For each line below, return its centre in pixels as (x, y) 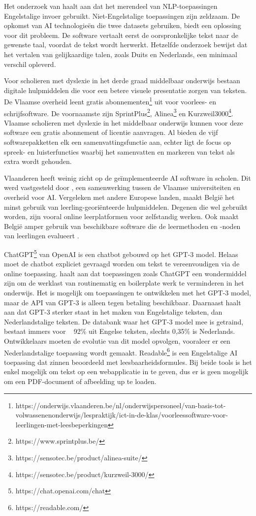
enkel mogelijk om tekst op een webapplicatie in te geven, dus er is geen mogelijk (126, 371)
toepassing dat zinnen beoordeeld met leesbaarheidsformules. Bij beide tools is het (128, 362)
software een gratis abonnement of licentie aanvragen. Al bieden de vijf (111, 132)
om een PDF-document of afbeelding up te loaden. (80, 381)
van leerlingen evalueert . (42, 236)
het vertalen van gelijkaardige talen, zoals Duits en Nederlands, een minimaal (121, 54)
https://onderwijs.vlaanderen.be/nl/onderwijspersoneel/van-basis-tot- (121, 405)
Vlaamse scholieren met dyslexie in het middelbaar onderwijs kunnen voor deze (124, 122)
